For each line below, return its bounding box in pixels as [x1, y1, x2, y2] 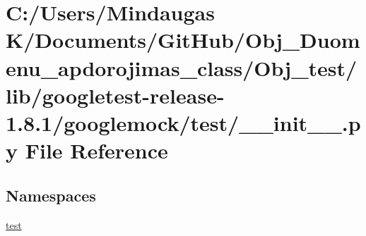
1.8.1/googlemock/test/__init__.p [6, 108, 361, 137]
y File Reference [6, 136, 168, 165]
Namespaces [6, 184, 96, 206]
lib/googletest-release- [6, 80, 225, 109]
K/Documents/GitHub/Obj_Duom [6, 25, 360, 54]
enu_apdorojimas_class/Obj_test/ [6, 53, 358, 82]
